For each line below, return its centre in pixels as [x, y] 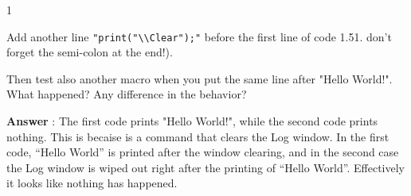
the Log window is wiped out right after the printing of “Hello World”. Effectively [205, 167]
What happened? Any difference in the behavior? [127, 94]
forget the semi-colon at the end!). [90, 52]
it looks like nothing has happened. [92, 183]
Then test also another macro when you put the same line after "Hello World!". [200, 78]
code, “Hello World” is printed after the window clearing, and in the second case [203, 152]
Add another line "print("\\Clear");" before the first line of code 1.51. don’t [199, 36]
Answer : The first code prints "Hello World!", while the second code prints [192, 121]
